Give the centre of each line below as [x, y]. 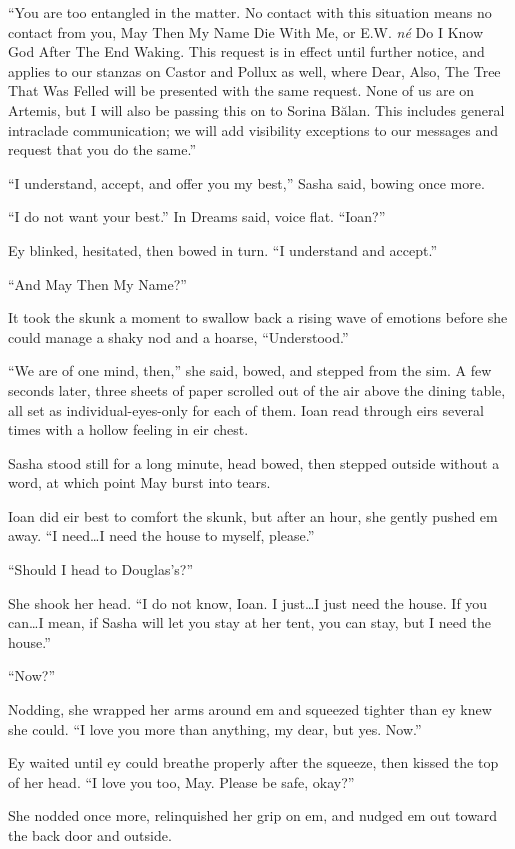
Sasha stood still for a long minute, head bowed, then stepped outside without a [254, 462]
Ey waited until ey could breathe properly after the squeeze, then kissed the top [253, 762]
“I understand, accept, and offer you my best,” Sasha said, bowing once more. [246, 182]
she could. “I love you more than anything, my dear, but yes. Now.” [215, 728]
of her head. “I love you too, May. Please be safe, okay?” [181, 781]
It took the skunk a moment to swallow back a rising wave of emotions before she [258, 317]
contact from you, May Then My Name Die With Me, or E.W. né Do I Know [246, 31]
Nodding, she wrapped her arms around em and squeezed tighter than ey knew [250, 709]
